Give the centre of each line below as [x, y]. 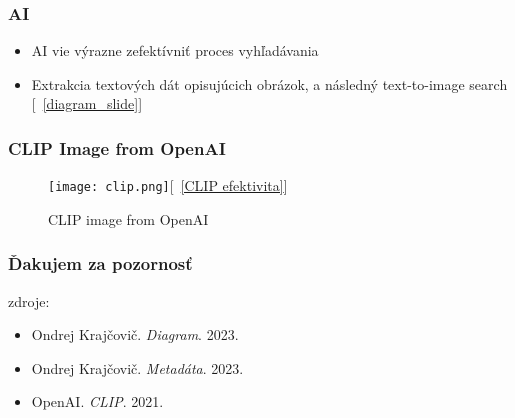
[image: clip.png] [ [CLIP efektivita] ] [168, 185]
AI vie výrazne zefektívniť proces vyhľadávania [175, 50]
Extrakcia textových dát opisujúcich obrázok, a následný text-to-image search [269, 83]
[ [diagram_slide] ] [87, 103]
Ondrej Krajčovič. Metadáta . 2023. [137, 367]
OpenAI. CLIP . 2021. [97, 401]
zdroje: [29, 300]
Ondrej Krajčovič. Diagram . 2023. [135, 334]
